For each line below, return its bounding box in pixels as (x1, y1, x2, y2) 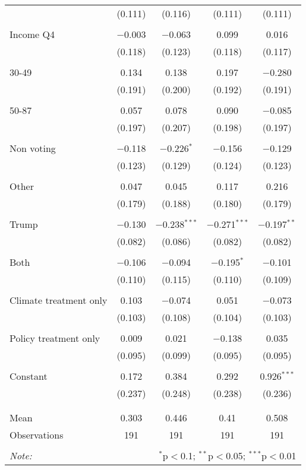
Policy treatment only (10, 331, 100, 345)
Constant (10, 369, 48, 383)
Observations (10, 428, 64, 442)
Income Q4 (10, 27, 55, 41)
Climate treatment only (10, 293, 108, 307)
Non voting (10, 141, 56, 155)
